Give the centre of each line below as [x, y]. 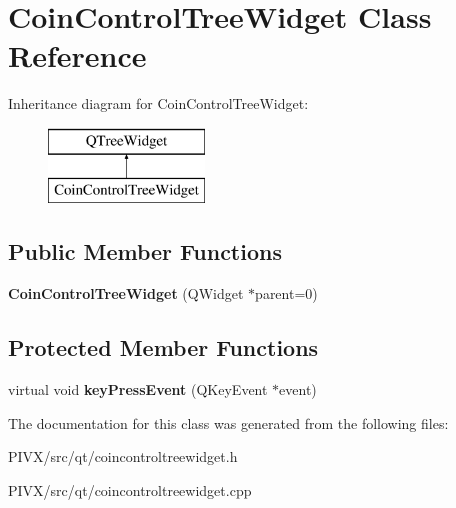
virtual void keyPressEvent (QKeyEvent [138, 389]
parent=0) [286, 293]
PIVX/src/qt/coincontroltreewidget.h [123, 456]
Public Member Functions [145, 251]
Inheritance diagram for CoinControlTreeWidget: [158, 103]
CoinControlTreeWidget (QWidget [126, 293]
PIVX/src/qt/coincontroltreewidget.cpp [130, 489]
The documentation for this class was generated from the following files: [228, 422]
